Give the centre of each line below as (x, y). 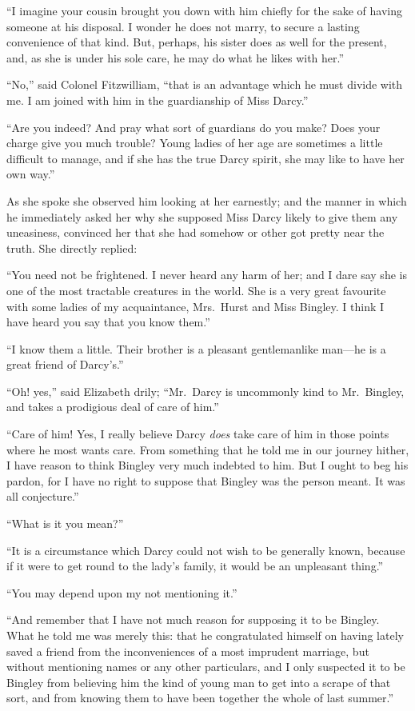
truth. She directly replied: (72, 248)
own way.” (31, 174)
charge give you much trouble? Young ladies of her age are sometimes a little (195, 143)
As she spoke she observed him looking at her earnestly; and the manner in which (207, 200)
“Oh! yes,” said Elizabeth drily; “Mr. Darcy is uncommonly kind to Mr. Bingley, (206, 391)
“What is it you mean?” (65, 523)
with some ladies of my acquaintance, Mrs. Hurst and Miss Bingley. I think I (196, 306)
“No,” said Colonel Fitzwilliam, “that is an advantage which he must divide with (205, 84)
